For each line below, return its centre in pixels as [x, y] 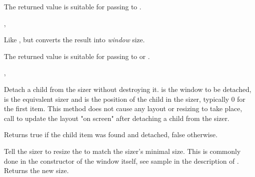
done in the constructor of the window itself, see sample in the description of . [122, 161]
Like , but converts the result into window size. [74, 40]
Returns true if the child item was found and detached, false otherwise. [111, 134]
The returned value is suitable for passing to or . [77, 56]
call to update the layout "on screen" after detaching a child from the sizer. [117, 118]
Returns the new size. [36, 170]
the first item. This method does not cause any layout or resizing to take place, [123, 108]
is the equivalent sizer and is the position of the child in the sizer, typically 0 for [125, 99]
